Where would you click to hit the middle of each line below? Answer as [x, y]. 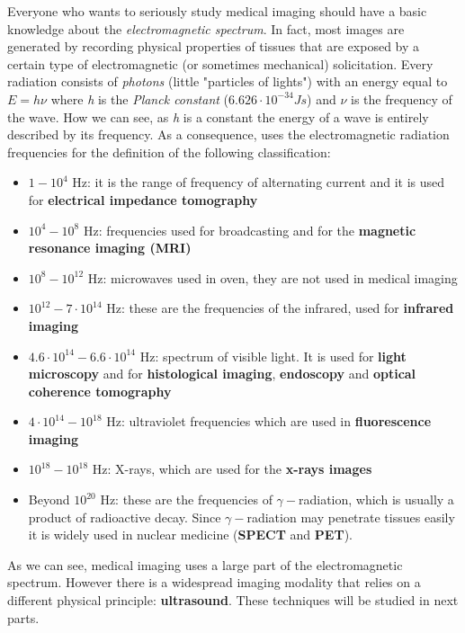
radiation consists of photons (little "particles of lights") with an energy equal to [228, 81]
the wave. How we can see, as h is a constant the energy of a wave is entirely [218, 116]
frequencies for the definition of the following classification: [169, 152]
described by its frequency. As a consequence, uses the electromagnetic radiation [228, 134]
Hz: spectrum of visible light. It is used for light [273, 356]
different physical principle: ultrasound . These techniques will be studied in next [233, 600]
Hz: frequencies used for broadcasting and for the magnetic [250, 230]
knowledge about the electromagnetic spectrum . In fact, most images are [206, 28]
